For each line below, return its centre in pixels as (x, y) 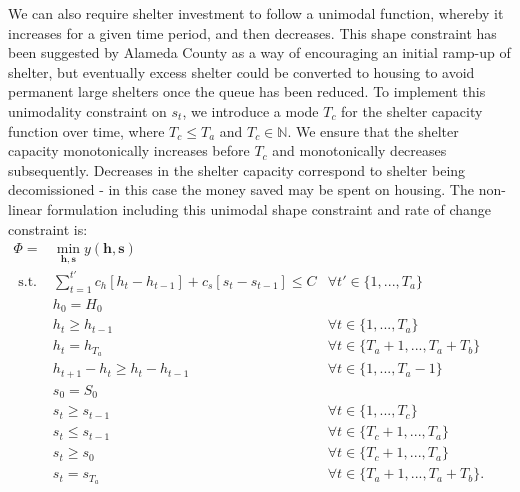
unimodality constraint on (87, 110)
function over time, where (86, 130)
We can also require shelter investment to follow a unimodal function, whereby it (256, 13)
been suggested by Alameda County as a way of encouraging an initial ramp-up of (259, 52)
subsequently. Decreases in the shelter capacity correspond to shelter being (237, 169)
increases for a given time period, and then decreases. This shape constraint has (252, 32)
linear (25, 208)
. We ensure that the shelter (373, 130)
